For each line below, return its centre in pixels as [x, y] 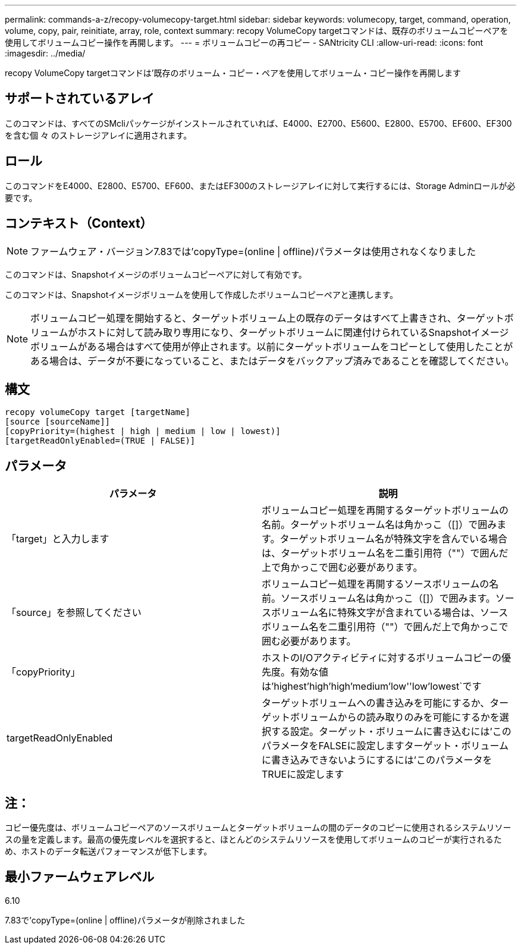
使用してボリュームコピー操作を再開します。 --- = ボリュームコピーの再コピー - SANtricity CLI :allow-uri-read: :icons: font [244, 43]
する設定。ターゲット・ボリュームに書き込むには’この [391, 732]
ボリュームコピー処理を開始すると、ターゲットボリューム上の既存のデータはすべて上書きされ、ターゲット [267, 318]
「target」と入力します [58, 539]
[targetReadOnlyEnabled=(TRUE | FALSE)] [100, 441]
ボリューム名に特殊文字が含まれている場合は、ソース [390, 613]
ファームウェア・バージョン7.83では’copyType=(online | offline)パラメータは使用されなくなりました [253, 251]
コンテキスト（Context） [79, 224]
